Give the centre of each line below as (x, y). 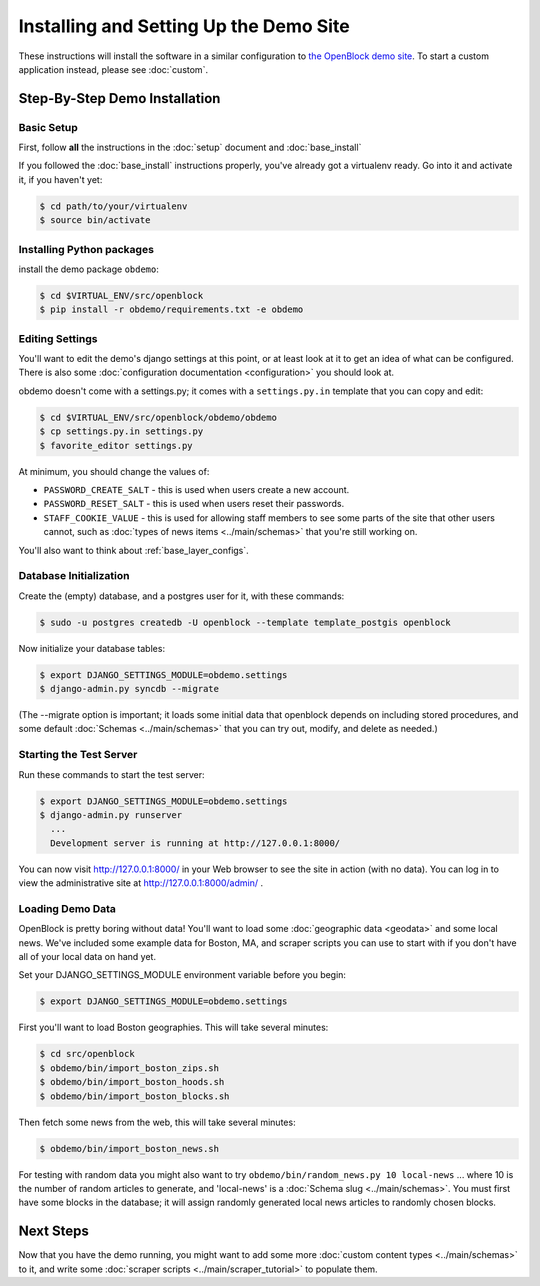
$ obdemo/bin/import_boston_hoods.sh (132, 1082)
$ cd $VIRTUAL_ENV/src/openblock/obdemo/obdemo (158, 417)
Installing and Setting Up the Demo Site (184, 26)
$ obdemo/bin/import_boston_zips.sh (129, 1068)
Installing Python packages (86, 249)
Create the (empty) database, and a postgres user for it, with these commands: (181, 596)
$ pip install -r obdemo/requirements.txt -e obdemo (171, 309)
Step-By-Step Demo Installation (119, 98)
